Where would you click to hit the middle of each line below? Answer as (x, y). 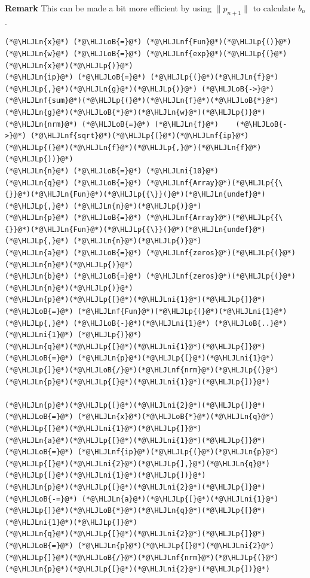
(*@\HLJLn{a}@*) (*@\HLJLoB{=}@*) (73, 253)
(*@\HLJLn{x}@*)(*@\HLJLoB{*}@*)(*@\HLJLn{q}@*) (176, 417)
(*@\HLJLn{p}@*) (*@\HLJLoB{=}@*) (73, 218)
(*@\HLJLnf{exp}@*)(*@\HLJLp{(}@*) (217, 53)
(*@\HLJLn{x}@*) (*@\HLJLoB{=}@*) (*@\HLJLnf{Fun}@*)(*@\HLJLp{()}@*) (148, 42)
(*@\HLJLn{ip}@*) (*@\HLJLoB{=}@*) (76, 77)
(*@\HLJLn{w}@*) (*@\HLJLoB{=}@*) (73, 53)
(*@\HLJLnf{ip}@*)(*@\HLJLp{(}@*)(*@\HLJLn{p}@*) (178, 452)
